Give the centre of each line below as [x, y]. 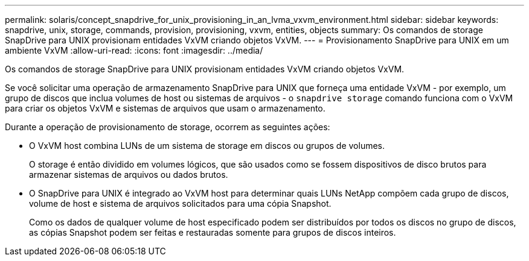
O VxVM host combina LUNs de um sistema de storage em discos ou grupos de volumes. [207, 146]
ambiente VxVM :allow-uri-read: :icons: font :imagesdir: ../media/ [134, 50]
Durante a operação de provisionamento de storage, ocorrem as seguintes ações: [168, 127]
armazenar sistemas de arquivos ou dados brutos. [129, 175]
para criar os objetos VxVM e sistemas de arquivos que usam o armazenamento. [165, 108]
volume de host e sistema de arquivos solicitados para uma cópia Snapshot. [180, 203]
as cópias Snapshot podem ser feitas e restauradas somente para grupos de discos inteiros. [213, 232]
